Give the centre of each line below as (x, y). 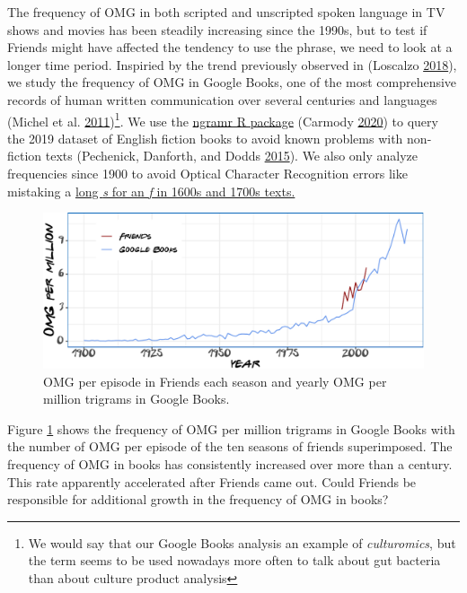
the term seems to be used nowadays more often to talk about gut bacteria (234, 560)
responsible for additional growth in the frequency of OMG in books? (198, 499)
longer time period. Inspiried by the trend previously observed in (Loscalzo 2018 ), (232, 64)
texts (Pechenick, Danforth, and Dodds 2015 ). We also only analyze (232, 156)
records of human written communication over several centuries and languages (222, 99)
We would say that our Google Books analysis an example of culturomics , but (242, 542)
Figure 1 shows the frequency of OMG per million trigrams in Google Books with (231, 428)
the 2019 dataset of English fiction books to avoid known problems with (205, 138)
